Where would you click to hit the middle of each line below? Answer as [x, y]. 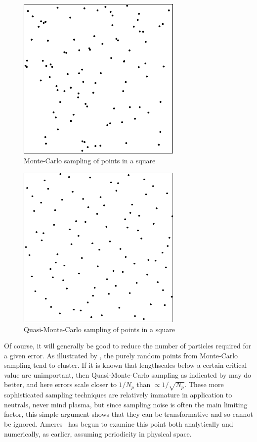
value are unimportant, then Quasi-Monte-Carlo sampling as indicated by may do [128, 374]
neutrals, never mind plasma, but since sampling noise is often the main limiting [126, 404]
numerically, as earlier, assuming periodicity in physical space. [98, 433]
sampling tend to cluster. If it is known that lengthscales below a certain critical [126, 365]
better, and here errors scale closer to [60, 384]
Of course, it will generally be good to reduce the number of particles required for [128, 346]
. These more [204, 384]
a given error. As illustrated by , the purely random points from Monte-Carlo [121, 355]
